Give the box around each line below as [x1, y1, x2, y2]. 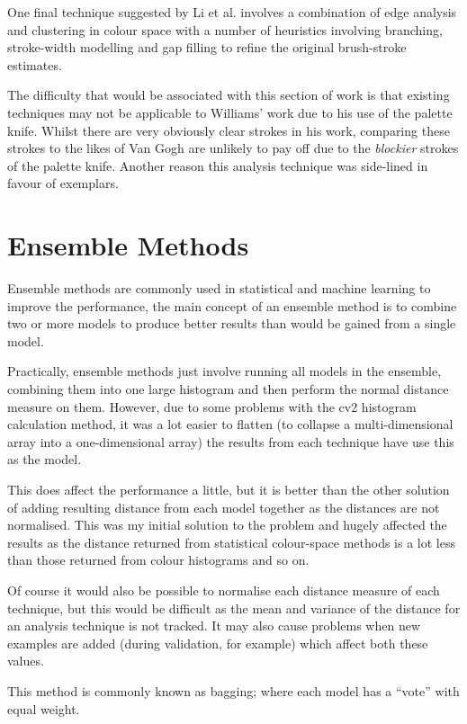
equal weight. [7, 699, 80, 718]
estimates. [7, 55, 62, 74]
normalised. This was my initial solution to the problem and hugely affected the [7, 515, 447, 534]
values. [7, 651, 44, 670]
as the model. [7, 450, 82, 469]
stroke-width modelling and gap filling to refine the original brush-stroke [7, 38, 407, 57]
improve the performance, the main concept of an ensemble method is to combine [7, 296, 457, 315]
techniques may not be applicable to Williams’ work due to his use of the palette [7, 103, 453, 121]
